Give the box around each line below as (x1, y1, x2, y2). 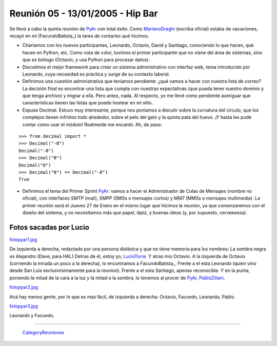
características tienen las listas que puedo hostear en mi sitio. (22, 100, 153, 106)
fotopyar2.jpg (9, 284, 38, 290)
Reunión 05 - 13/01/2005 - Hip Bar (9, 8, 159, 19)
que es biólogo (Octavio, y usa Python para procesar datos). (22, 57, 150, 63)
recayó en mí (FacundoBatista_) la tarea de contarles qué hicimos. (9, 32, 149, 39)
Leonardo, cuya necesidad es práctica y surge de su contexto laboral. (22, 71, 170, 77)
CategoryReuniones (22, 329, 65, 335)
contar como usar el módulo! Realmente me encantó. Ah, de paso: (22, 121, 163, 128)
